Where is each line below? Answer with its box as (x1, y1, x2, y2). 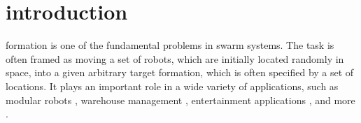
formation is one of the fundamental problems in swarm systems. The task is (6, 38, 334, 52)
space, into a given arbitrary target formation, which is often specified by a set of (6, 65, 354, 80)
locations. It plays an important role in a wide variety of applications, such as (6, 78, 339, 93)
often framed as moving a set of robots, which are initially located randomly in (6, 51, 344, 66)
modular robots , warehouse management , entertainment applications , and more (6, 92, 355, 107)
